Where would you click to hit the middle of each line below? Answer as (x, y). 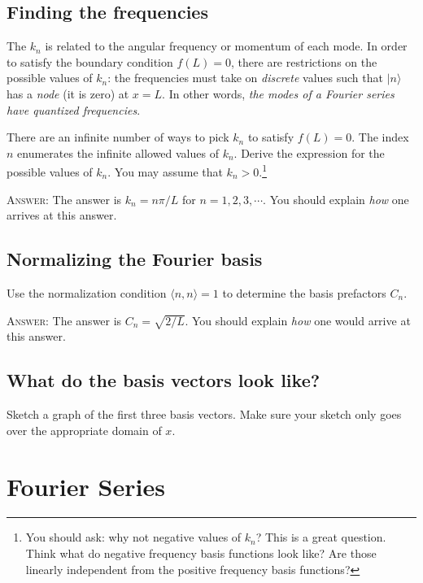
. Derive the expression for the (309, 152)
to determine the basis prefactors (304, 293)
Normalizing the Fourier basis (135, 259)
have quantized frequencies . (74, 109)
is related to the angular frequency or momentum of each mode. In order (226, 46)
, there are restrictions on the (304, 61)
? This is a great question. (321, 537)
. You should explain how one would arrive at (298, 320)
